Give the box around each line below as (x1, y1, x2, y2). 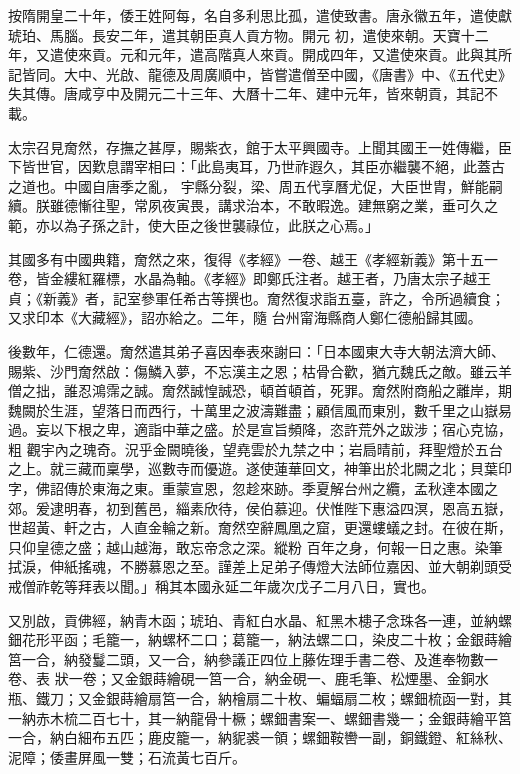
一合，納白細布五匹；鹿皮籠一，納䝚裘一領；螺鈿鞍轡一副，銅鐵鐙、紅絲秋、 (8, 727, 512, 748)
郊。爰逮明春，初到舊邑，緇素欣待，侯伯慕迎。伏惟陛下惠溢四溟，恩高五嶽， (8, 497, 512, 518)
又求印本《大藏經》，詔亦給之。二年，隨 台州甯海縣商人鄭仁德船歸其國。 (8, 307, 482, 328)
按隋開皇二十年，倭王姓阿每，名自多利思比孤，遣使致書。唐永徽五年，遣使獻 (8, 5, 512, 25)
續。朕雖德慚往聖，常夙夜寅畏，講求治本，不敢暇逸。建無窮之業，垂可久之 (8, 195, 498, 216)
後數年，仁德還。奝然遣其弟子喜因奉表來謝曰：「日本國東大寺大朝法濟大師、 (8, 340, 505, 361)
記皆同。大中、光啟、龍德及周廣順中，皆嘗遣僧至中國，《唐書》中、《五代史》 (8, 63, 512, 84)
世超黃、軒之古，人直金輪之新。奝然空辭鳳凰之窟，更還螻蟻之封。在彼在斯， (8, 517, 512, 538)
